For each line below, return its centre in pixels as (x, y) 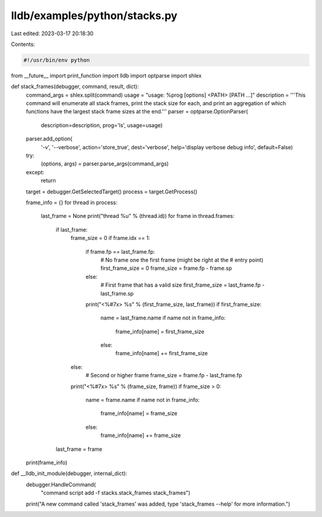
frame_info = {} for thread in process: (72, 202)
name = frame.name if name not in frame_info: (143, 400)
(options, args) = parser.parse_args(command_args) (105, 164)
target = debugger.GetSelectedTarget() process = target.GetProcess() (112, 192)
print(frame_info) (47, 462)
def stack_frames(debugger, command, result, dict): (75, 87)
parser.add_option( (49, 139)
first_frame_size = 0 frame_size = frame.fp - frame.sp (166, 268)
